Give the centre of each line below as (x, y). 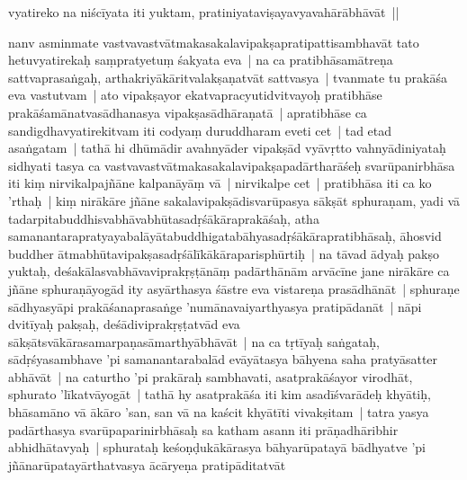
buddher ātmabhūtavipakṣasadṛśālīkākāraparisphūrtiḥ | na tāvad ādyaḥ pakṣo (224, 253)
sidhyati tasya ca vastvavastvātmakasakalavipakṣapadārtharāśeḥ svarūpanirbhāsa (232, 165)
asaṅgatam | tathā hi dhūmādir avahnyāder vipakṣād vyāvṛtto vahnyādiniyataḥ (227, 148)
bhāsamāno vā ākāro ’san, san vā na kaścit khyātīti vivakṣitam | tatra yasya (219, 412)
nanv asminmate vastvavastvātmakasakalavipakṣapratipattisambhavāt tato (214, 42)
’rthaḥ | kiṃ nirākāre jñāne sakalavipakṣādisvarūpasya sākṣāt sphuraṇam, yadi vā (234, 200)
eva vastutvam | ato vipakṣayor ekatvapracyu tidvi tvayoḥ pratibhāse (195, 95)
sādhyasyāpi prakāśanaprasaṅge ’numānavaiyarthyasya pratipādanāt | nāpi (215, 306)
